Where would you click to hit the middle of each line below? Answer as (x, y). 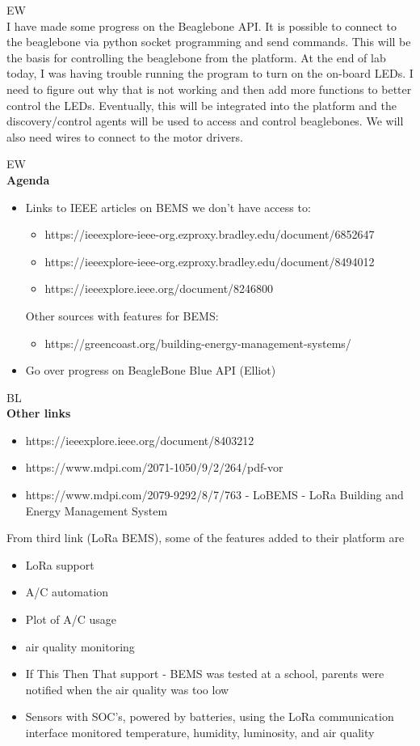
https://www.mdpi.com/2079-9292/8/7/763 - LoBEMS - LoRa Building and (214, 495)
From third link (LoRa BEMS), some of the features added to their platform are (206, 538)
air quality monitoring (80, 646)
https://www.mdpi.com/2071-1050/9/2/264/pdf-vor (154, 467)
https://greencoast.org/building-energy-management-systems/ (198, 343)
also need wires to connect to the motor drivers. (125, 136)
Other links (39, 413)
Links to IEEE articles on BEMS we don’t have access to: (168, 207)
